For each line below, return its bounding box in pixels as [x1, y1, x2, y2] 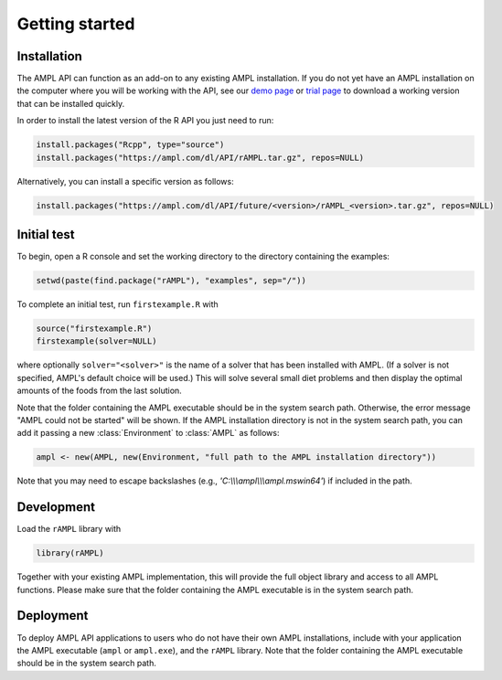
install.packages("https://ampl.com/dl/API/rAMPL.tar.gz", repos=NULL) [36, 152, 365, 163]
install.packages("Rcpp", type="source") [36, 140, 225, 150]
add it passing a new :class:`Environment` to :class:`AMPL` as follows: [16, 428, 280, 439]
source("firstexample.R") [36, 324, 153, 334]
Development [16, 499, 96, 515]
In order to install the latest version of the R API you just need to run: [16, 115, 274, 126]
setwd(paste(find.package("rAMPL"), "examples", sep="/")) [36, 275, 306, 286]
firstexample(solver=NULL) [36, 336, 157, 346]
